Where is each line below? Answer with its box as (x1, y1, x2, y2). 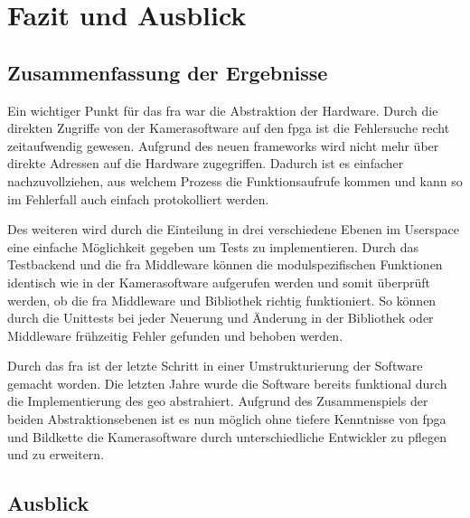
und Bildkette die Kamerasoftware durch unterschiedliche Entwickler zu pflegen (7, 427, 447, 446)
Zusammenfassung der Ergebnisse (7, 58, 328, 86)
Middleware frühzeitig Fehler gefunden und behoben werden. (7, 325, 343, 344)
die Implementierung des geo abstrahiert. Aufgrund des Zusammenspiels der (7, 391, 428, 410)
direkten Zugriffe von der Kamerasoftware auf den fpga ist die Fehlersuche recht (7, 118, 450, 137)
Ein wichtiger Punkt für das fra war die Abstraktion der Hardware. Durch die (7, 100, 438, 119)
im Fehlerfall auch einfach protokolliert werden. (7, 189, 269, 208)
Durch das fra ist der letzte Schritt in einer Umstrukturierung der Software (7, 356, 423, 375)
